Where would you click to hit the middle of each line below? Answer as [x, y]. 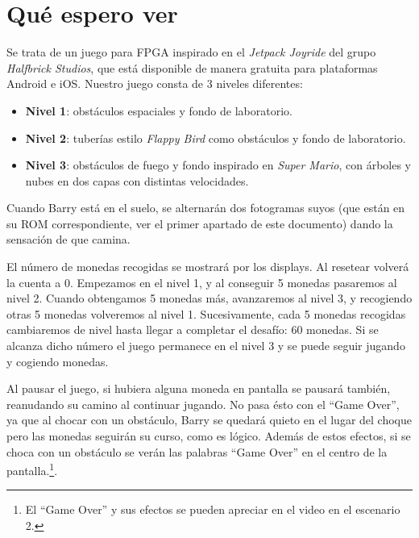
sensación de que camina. [68, 239]
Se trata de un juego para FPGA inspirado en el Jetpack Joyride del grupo [191, 52]
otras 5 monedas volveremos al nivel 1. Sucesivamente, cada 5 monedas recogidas [206, 313]
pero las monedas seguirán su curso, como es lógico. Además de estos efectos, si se [209, 436]
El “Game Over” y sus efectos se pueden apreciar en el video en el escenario [213, 509]
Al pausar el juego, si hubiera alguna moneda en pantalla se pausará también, [199, 388]
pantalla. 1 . [32, 469]
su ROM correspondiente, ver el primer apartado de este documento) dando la [200, 223]
